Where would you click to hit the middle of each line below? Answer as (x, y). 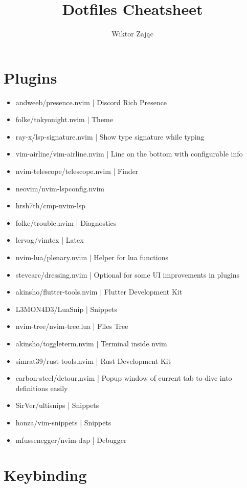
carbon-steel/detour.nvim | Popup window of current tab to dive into (124, 378)
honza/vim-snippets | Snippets (63, 422)
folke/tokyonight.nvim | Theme (64, 119)
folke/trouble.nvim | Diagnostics (66, 222)
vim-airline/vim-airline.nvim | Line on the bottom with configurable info (129, 154)
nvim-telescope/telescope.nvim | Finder (77, 171)
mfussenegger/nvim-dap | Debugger (71, 440)
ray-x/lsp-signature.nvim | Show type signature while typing (110, 136)
